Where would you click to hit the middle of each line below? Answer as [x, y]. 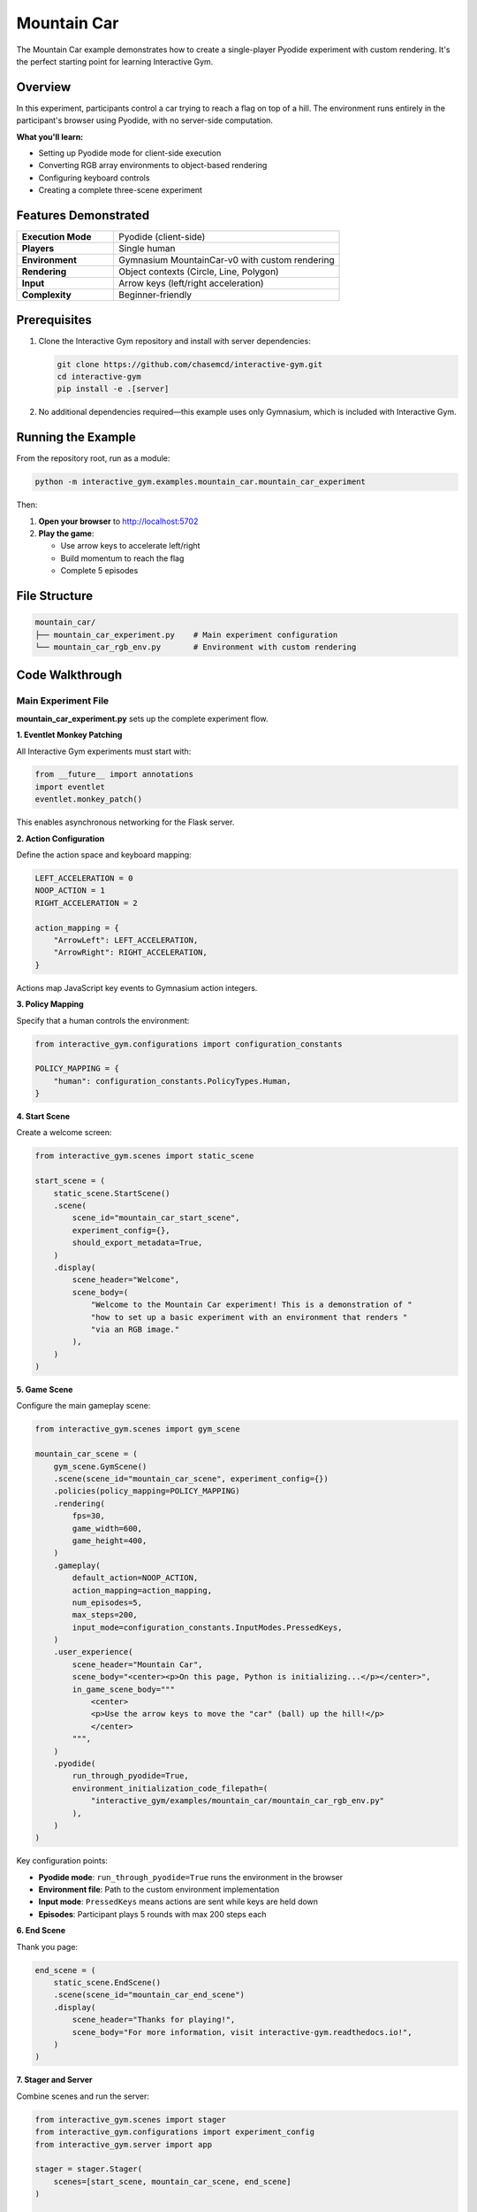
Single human [147, 249]
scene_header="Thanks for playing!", [154, 2020]
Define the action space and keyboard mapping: [104, 855]
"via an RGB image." [135, 1329]
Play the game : [66, 534]
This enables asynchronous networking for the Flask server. [125, 822]
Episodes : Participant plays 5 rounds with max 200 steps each [152, 1914]
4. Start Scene [43, 1117]
